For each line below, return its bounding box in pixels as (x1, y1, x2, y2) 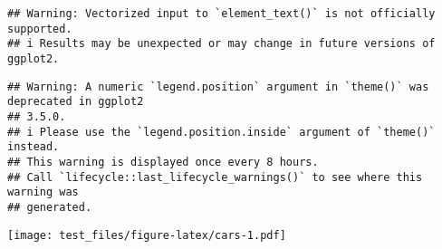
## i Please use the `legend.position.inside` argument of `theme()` (7, 125, 436, 139)
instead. (7, 140, 60, 154)
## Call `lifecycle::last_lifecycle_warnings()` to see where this (7, 170, 423, 184)
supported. (7, 22, 72, 35)
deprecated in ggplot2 (7, 95, 144, 109)
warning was (7, 186, 79, 199)
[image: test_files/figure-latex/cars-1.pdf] (7, 228, 286, 242)
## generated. (7, 200, 92, 214)
